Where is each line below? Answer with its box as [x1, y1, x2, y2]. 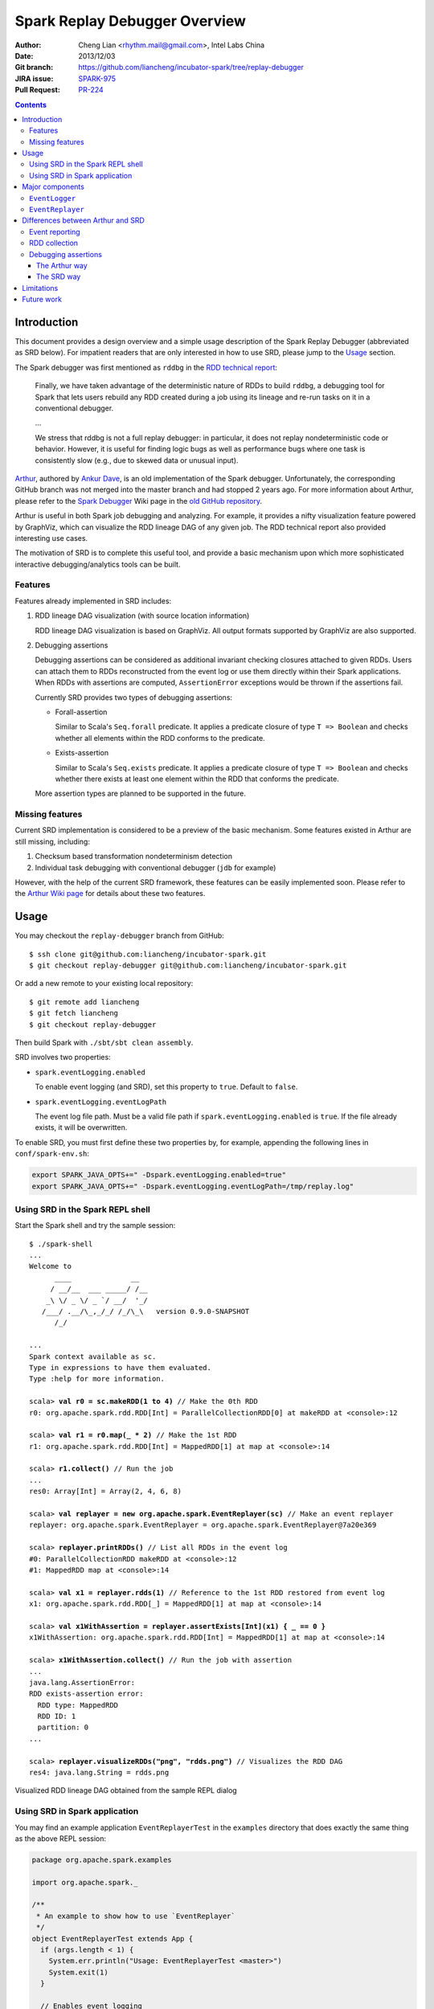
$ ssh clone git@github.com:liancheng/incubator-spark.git [29, 949, 267, 959]
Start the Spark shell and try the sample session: [14, 1221, 176, 1230]
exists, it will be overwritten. [35, 1123, 128, 1132]
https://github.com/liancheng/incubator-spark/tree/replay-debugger [78, 63, 305, 72]
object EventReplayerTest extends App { [31, 1933, 193, 1943]
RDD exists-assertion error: [29, 1689, 144, 1699]
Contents [14, 100, 47, 109]
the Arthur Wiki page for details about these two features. [14, 889, 206, 898]
